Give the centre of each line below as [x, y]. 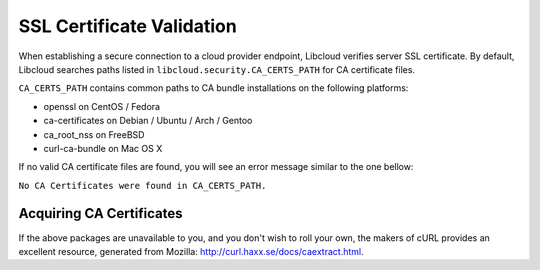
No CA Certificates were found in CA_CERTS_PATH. [142, 185]
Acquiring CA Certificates [100, 213]
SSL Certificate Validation [127, 26]
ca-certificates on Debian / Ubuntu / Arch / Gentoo [148, 121]
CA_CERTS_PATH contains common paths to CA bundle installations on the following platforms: [213, 88]
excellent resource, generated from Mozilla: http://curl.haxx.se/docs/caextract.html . [191, 251]
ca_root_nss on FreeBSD [94, 134]
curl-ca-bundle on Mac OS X [103, 148]
